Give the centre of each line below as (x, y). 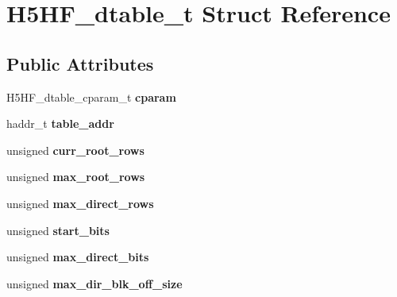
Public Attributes (80, 63)
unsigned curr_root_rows (75, 150)
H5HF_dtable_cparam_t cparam (91, 96)
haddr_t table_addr (60, 123)
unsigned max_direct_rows (80, 203)
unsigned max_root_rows (76, 177)
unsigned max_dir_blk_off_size (94, 283)
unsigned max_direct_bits (78, 257)
